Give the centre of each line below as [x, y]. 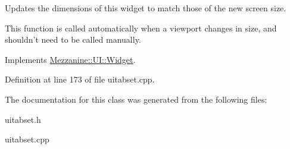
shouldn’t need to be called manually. [73, 39]
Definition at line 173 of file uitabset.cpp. [80, 79]
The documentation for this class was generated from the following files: [136, 99]
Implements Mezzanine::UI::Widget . [70, 59]
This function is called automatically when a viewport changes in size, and [141, 28]
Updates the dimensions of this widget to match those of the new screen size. [146, 8]
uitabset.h [23, 119]
